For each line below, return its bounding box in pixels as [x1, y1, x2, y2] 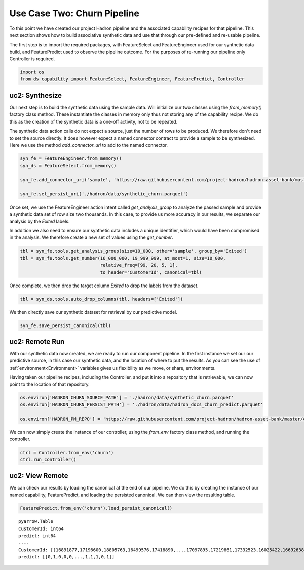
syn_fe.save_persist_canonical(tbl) [20, 322, 111, 329]
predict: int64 [18, 533, 56, 539]
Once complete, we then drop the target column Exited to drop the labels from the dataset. [9, 282, 199, 289]
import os [20, 69, 45, 75]
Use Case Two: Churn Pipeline [9, 8, 139, 19]
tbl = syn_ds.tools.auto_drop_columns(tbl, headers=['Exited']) [20, 296, 183, 302]
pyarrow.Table [18, 519, 53, 524]
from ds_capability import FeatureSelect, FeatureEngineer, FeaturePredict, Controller [20, 76, 245, 82]
